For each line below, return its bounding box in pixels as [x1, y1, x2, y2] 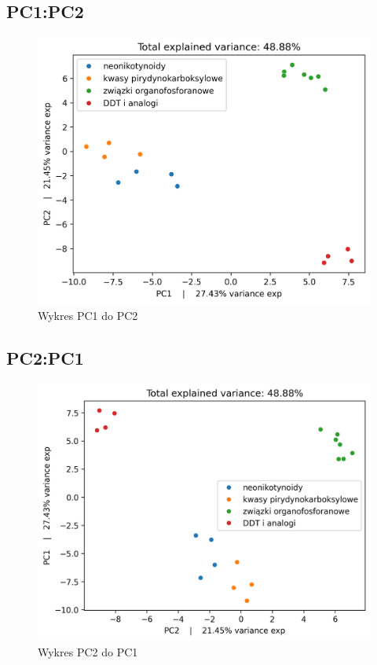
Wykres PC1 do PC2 [38, 307, 138, 324]
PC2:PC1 [6, 346, 84, 370]
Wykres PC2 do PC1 [38, 643, 138, 659]
